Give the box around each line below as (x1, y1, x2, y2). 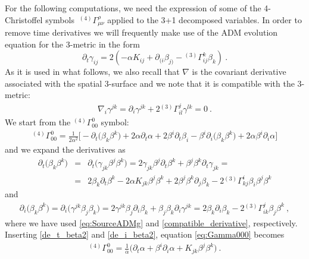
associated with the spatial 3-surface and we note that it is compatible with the (5, 77, 295, 89)
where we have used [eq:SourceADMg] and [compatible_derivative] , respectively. (5, 216, 298, 229)
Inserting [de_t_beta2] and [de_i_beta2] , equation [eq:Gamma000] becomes (5, 228, 285, 241)
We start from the (5, 116, 71, 128)
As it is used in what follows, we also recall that (5, 65, 180, 78)
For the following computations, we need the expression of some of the (5, 2, 261, 14)
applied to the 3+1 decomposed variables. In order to (107, 13, 302, 26)
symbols (45, 13, 74, 26)
